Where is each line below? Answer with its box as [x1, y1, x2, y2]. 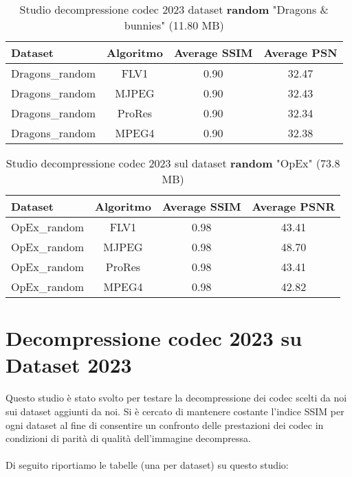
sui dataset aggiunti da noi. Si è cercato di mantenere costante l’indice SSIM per [5, 404, 344, 418]
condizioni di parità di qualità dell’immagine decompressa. [5, 431, 251, 445]
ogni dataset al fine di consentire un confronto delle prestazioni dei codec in [5, 417, 324, 432]
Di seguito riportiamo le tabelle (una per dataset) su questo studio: [5, 458, 289, 472]
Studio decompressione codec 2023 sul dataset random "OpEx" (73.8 [5, 155, 340, 171]
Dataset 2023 [5, 351, 132, 379]
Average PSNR [252, 198, 335, 214]
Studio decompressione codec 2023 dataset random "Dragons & [19, 1, 329, 17]
